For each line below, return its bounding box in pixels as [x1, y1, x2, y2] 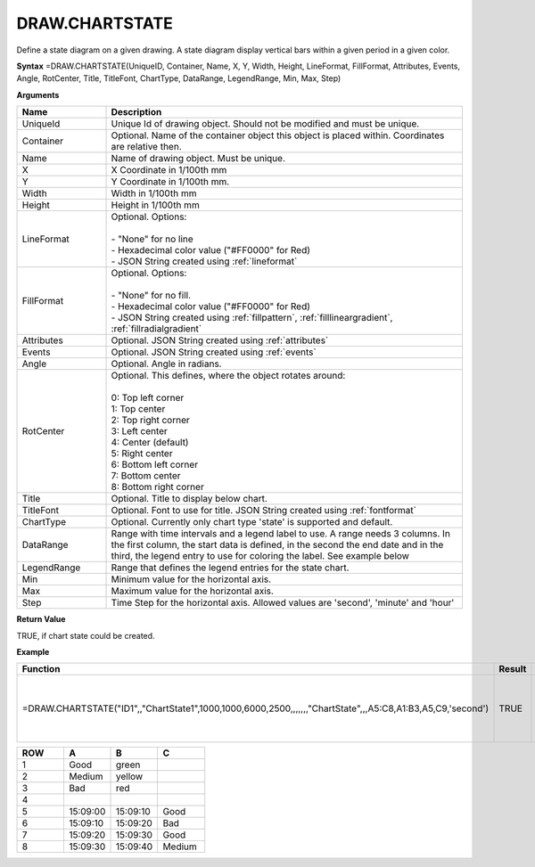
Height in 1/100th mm [111, 199, 200, 211]
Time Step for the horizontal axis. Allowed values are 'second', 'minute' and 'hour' [111, 597, 455, 609]
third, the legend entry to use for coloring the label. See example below [111, 550, 410, 562]
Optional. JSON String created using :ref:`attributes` [111, 334, 329, 347]
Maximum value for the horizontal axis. [111, 585, 274, 597]
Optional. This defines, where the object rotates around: [111, 370, 346, 382]
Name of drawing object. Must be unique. [111, 152, 285, 165]
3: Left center [111, 425, 169, 438]
